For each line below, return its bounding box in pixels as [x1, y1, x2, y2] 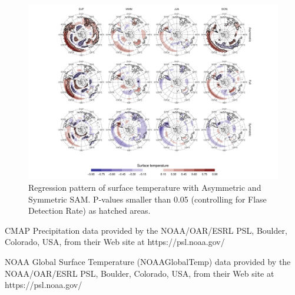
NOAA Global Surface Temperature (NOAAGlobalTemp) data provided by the [5, 256, 291, 268]
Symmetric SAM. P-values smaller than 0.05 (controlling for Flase [28, 193, 267, 205]
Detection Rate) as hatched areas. [28, 204, 151, 217]
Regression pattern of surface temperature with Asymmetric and [28, 181, 261, 194]
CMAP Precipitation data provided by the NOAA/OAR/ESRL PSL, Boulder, [5, 224, 287, 236]
